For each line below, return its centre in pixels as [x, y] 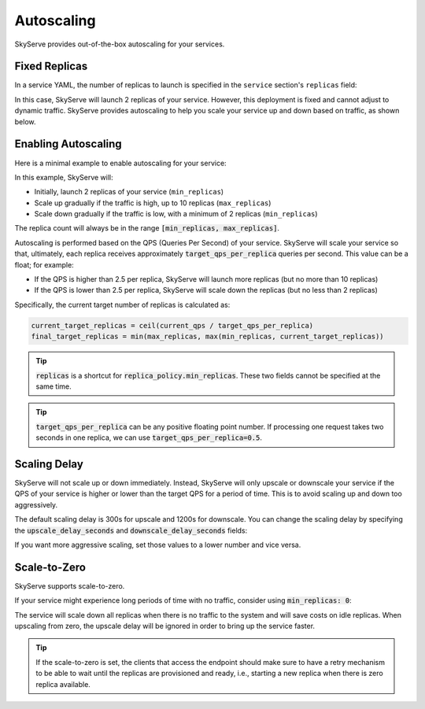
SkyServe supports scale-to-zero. [70, 585]
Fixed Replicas [51, 66]
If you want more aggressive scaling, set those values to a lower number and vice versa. [158, 545]
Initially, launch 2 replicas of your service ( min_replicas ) [129, 192]
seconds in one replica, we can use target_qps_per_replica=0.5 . [149, 438]
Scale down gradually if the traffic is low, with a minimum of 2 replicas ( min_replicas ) [176, 214]
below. [25, 121]
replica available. [63, 684]
